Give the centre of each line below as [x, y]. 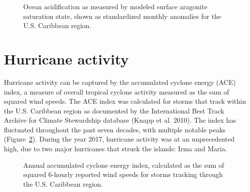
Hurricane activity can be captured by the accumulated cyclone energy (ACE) [120, 82]
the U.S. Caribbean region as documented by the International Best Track [114, 110]
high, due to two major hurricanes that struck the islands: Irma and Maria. [116, 149]
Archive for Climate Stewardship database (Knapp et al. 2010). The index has [120, 120]
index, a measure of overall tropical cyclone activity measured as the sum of [117, 91]
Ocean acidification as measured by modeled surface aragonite [115, 6]
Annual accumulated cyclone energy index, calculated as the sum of [124, 165]
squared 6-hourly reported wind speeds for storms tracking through [123, 174]
